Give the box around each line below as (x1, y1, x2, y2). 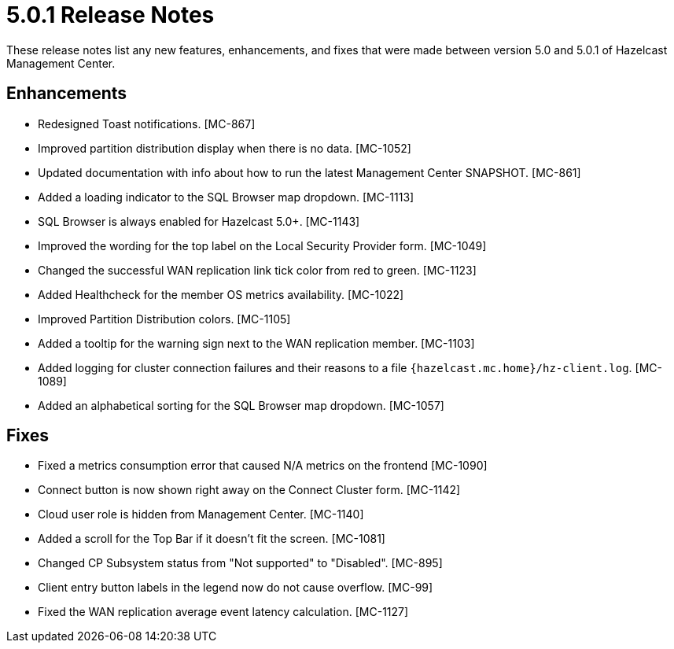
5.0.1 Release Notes (6, 2, 215, 28)
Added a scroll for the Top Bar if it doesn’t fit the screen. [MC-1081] (38, 532, 385, 546)
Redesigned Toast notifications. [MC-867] (38, 116, 256, 131)
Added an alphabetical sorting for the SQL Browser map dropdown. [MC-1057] (38, 398, 444, 412)
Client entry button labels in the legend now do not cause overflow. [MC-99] (38, 581, 433, 595)
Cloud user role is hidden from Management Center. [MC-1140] (38, 507, 364, 522)
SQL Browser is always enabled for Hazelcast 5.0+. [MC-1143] (38, 214, 360, 228)
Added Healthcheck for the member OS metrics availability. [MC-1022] (38, 287, 404, 301)
